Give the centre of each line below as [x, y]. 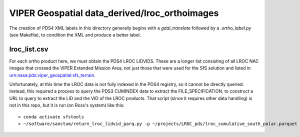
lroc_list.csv [29, 49]
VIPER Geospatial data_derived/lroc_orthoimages [114, 13]
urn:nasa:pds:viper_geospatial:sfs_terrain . [52, 75]
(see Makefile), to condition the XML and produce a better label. [75, 34]
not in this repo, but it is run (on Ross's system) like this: [67, 105]
